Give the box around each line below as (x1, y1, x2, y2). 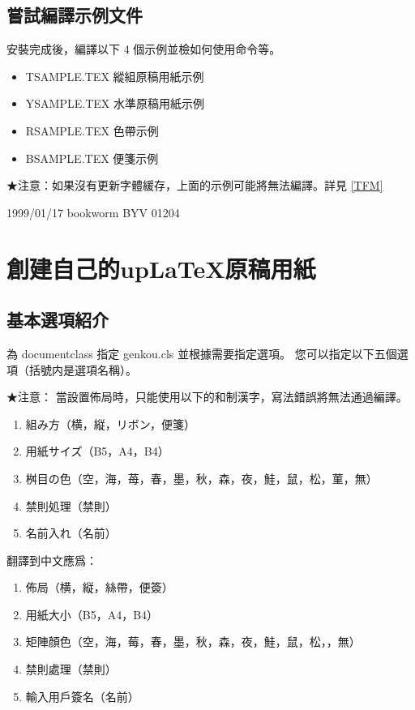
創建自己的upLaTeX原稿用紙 (6, 251, 316, 284)
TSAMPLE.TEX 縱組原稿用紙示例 (25, 67, 204, 84)
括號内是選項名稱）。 (28, 361, 137, 378)
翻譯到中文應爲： (6, 551, 97, 568)
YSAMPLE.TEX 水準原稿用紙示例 (25, 95, 204, 112)
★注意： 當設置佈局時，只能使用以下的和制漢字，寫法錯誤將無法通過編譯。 (6, 388, 408, 405)
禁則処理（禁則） (25, 497, 117, 514)
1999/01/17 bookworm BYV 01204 (6, 203, 180, 220)
